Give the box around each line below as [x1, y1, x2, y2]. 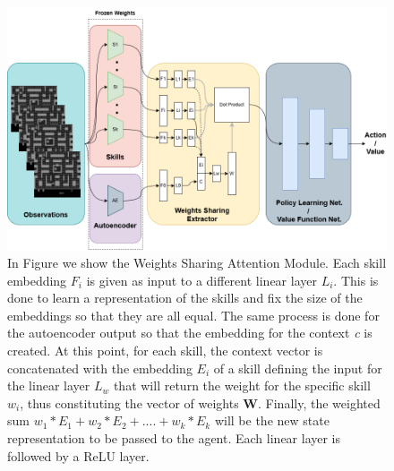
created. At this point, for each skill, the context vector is [7, 341, 323, 360]
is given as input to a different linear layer [86, 270, 317, 289]
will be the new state [214, 411, 330, 430]
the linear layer [7, 376, 90, 395]
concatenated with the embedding [7, 358, 193, 377]
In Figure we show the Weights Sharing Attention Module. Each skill [7, 253, 387, 272]
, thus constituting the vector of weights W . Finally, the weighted [20, 393, 381, 412]
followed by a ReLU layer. [7, 446, 150, 465]
